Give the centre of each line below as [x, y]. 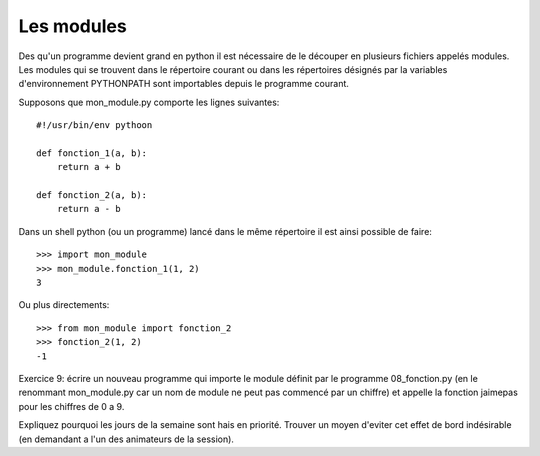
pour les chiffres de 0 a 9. [71, 406]
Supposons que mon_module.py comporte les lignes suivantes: [149, 102]
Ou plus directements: [64, 305]
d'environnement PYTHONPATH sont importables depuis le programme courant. [184, 84]
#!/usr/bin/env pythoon [94, 125]
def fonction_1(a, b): [92, 153]
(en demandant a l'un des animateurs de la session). [126, 439]
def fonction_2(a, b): [92, 195]
